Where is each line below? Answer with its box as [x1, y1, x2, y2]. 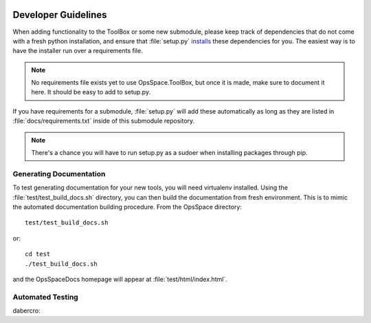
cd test [25, 250, 51, 258]
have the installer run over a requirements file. [12, 47, 144, 55]
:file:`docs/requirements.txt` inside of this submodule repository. [12, 117, 195, 125]
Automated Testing [12, 292, 78, 302]
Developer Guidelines [12, 9, 107, 21]
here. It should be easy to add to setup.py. [31, 88, 151, 96]
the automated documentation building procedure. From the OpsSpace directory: [12, 202, 242, 211]
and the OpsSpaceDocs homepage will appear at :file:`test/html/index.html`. [12, 275, 228, 283]
